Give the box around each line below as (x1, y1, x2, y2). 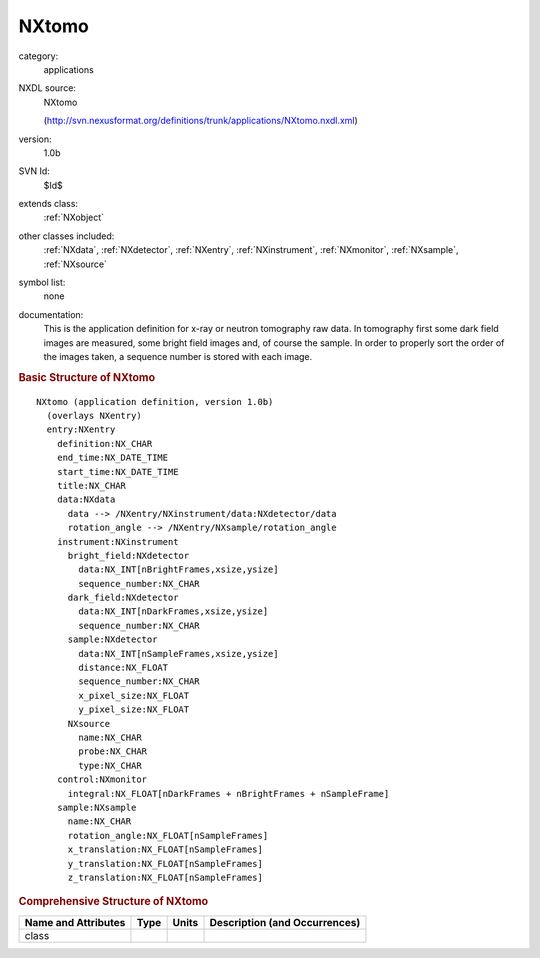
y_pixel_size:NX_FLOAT (78, 704, 190, 715)
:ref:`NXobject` (43, 211, 105, 224)
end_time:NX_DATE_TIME (56, 452, 169, 464)
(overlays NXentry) (46, 410, 142, 422)
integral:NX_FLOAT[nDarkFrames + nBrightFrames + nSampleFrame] (67, 788, 390, 799)
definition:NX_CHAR (56, 438, 153, 449)
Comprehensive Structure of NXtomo (18, 895, 209, 909)
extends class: (18, 198, 79, 210)
